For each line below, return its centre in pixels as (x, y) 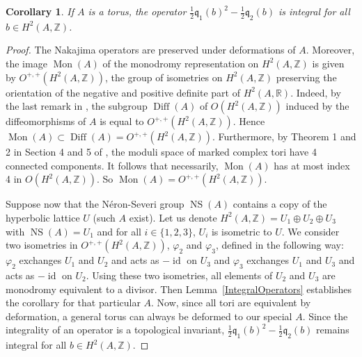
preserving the (306, 77)
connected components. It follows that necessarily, (112, 165)
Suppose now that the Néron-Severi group (95, 204)
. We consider (310, 231)
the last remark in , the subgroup (77, 106)
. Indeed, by (316, 92)
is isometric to (242, 231)
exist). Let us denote (173, 217)
